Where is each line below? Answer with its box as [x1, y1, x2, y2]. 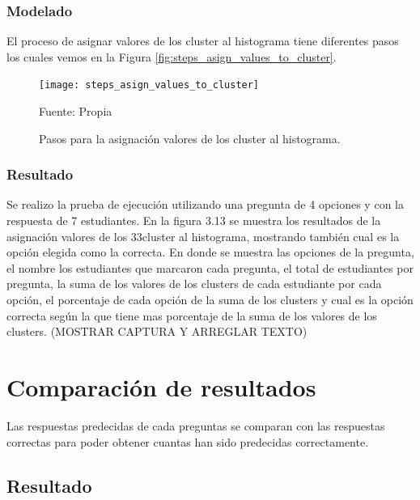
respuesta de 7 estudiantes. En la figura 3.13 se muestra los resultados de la [6, 212, 381, 229]
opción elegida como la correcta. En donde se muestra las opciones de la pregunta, [6, 244, 414, 261]
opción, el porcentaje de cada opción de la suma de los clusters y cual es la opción [6, 291, 414, 308]
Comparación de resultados [6, 371, 316, 403]
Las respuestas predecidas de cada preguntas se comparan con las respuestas [6, 417, 385, 434]
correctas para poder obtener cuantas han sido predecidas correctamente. [6, 433, 369, 450]
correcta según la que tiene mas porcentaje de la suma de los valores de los [6, 307, 377, 324]
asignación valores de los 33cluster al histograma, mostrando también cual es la [6, 227, 400, 244]
